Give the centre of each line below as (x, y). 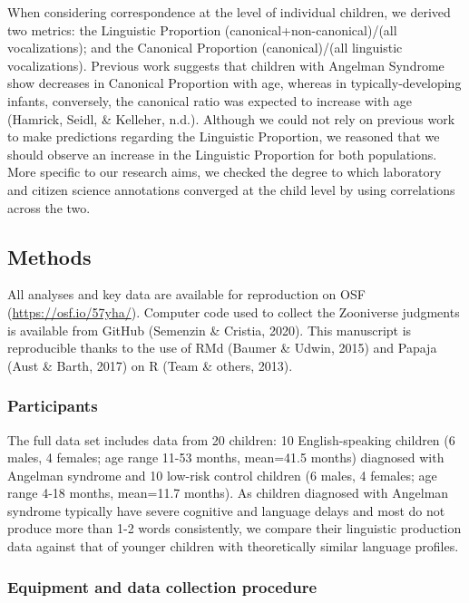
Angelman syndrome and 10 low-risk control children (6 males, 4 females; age (222, 475)
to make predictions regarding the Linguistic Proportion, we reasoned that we (224, 136)
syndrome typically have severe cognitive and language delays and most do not (226, 510)
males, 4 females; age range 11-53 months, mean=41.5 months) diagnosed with (226, 457)
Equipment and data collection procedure (162, 586)
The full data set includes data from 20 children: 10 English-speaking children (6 (231, 439)
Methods (49, 256)
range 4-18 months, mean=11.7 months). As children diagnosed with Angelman (228, 493)
